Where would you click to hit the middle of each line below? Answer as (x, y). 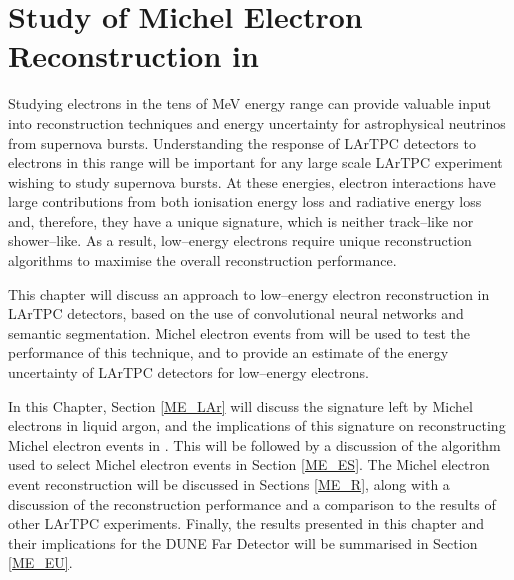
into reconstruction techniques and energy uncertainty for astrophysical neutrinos (257, 122)
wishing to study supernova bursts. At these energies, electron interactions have (252, 181)
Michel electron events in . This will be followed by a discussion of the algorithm (254, 444)
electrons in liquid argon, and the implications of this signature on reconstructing (257, 425)
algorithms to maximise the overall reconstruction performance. (202, 260)
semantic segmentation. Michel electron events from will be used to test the (239, 332)
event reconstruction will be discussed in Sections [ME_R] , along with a (229, 484)
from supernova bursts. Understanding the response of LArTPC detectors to (242, 142)
